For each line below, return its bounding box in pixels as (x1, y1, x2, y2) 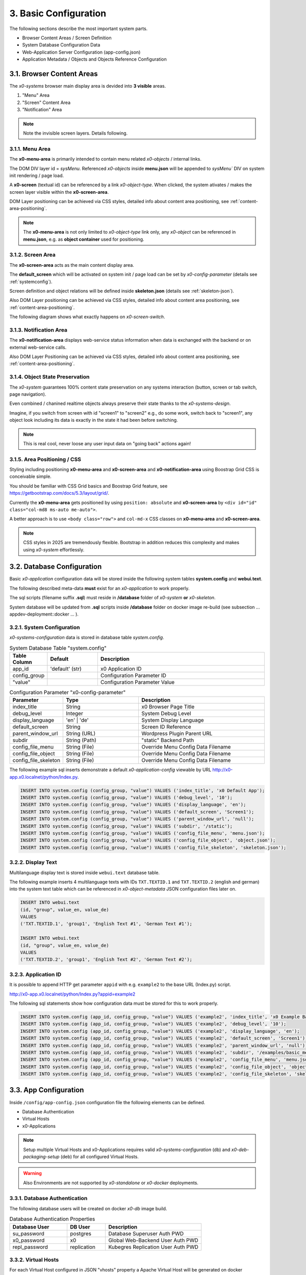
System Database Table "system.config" (9, 644, 107, 651)
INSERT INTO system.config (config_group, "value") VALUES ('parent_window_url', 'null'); (20, 816, 254, 822)
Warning (23, 1170, 42, 1177)
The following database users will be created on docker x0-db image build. (9, 1205, 167, 1211)
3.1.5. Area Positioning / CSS (9, 455, 82, 463)
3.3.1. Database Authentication (9, 1195, 88, 1202)
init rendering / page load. (9, 172, 64, 178)
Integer (66, 710, 84, 717)
